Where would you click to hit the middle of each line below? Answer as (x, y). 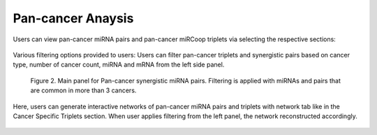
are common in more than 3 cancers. (83, 90)
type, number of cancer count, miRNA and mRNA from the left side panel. (119, 65)
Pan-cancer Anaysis (73, 18)
